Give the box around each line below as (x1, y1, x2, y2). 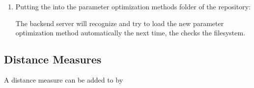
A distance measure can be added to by (4, 74, 123, 85)
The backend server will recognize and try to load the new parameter (15, 18, 224, 28)
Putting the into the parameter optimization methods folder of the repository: (15, 1, 251, 11)
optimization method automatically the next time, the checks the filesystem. (15, 28, 246, 38)
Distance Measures (4, 52, 102, 67)
